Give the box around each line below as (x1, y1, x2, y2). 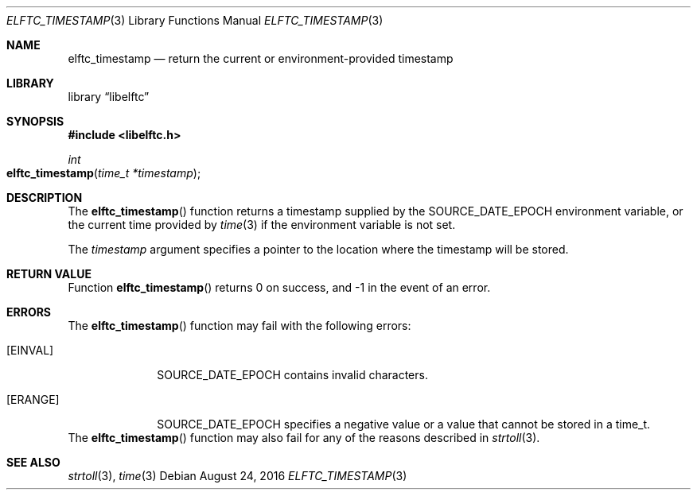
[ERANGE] (6, 393, 60, 406)
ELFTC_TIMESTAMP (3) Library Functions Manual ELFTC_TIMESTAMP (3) (6, 14, 384, 27)
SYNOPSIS (6, 114, 64, 128)
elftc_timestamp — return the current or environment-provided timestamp (68, 52, 454, 65)
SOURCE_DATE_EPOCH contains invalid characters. (157, 368, 428, 382)
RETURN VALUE (6, 267, 92, 281)
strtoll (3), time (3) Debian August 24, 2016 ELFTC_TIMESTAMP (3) (68, 469, 407, 482)
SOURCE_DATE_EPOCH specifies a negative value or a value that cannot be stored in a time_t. (157, 417, 651, 431)
